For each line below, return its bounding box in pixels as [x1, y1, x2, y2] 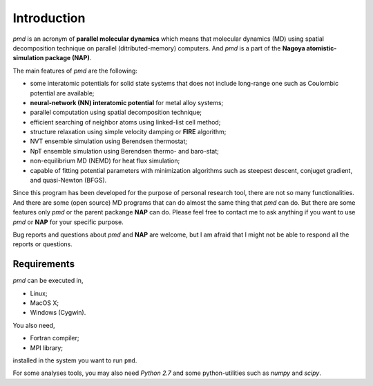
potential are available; [30, 89, 95, 97]
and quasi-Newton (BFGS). [30, 176, 107, 185]
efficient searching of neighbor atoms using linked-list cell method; [30, 118, 221, 126]
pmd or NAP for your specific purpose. [12, 218, 124, 226]
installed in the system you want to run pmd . [12, 356, 137, 365]
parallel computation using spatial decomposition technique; [30, 108, 202, 117]
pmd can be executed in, [12, 277, 84, 285]
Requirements [12, 258, 75, 270]
